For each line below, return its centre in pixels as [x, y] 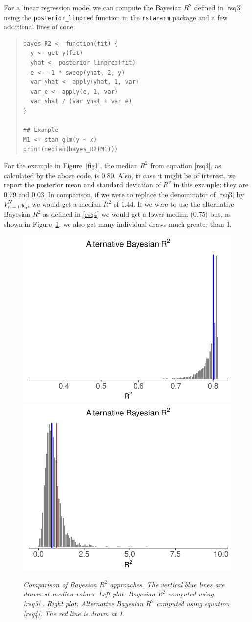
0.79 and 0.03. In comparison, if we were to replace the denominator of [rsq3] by [124, 194]
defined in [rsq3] [218, 7]
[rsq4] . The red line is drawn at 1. [74, 613]
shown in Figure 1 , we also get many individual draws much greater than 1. [118, 223]
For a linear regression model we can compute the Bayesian [93, 7]
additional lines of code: [40, 27]
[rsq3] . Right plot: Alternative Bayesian [84, 604]
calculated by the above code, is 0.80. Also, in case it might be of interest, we [120, 175]
